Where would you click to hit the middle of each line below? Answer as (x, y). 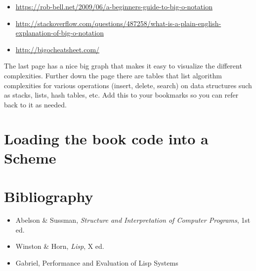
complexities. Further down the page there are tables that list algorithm (113, 75)
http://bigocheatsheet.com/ (58, 49)
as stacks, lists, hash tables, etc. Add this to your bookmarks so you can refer (121, 95)
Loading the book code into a (106, 138)
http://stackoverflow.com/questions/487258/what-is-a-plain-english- (118, 23)
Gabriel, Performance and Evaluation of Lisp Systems (97, 262)
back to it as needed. (35, 104)
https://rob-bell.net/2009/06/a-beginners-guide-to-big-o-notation (114, 6)
